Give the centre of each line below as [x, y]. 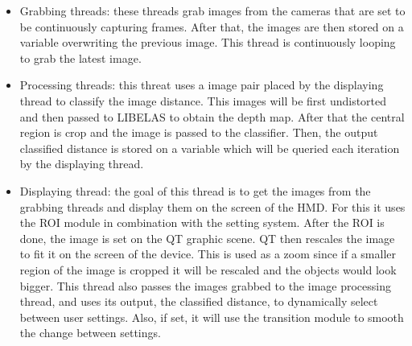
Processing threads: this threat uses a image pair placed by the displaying [202, 85]
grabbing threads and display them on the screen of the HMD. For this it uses [212, 206]
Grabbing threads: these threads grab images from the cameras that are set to [212, 10]
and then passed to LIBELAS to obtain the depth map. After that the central [212, 116]
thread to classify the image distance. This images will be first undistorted [203, 100]
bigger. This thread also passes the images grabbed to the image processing [205, 285]
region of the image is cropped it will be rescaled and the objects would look [208, 269]
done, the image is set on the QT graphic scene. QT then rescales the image [207, 238]
